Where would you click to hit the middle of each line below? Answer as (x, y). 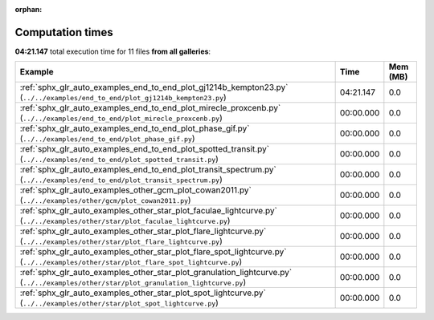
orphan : (29, 9)
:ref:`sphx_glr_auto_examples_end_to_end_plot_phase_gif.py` (135, 128)
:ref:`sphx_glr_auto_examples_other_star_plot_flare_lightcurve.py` (143, 231)
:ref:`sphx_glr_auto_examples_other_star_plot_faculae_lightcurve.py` (148, 211)
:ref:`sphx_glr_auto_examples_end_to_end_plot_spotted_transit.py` (144, 149)
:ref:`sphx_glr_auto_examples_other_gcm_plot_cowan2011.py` (136, 190)
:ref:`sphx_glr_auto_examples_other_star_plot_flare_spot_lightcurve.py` (153, 252)
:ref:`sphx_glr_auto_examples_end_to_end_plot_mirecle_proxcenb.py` (150, 108)
